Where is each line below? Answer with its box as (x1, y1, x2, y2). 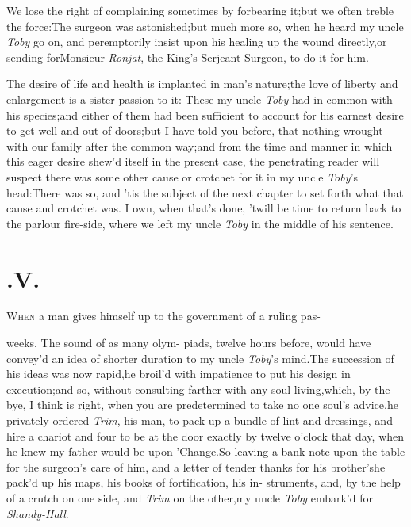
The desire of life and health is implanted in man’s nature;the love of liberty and (6, 75, 398, 92)
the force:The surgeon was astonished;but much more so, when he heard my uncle (6, 17, 404, 34)
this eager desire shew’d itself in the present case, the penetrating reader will (6, 153, 380, 170)
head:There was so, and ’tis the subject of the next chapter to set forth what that (6, 184, 404, 200)
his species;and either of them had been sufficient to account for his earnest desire (6, 106, 404, 123)
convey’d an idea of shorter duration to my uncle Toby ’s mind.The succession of (6, 349, 394, 366)
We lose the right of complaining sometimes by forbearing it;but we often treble (6, 2, 394, 18)
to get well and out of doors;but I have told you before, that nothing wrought (6, 122, 383, 139)
